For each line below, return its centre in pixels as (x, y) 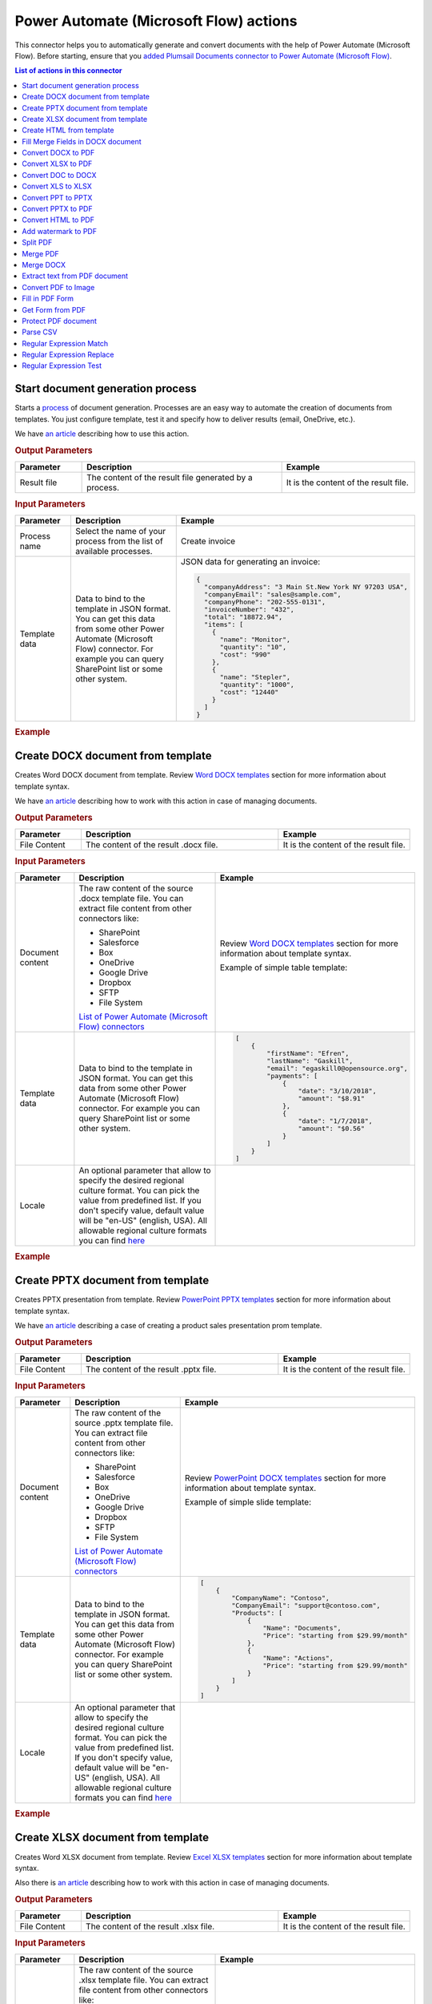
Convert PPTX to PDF (57, 209)
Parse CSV (40, 332)
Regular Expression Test (62, 366)
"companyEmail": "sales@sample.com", (273, 594)
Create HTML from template (68, 130)
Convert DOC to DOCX (59, 175)
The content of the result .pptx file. (151, 1369)
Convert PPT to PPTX (57, 197)
